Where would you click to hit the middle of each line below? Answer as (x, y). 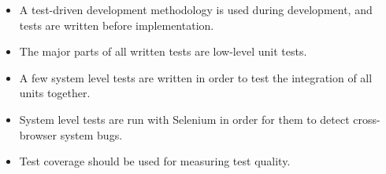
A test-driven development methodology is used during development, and (196, 9)
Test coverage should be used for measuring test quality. (155, 161)
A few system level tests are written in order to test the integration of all (196, 77)
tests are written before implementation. (117, 25)
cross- (367, 119)
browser (38, 134)
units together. (55, 93)
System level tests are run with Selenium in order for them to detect (184, 119)
